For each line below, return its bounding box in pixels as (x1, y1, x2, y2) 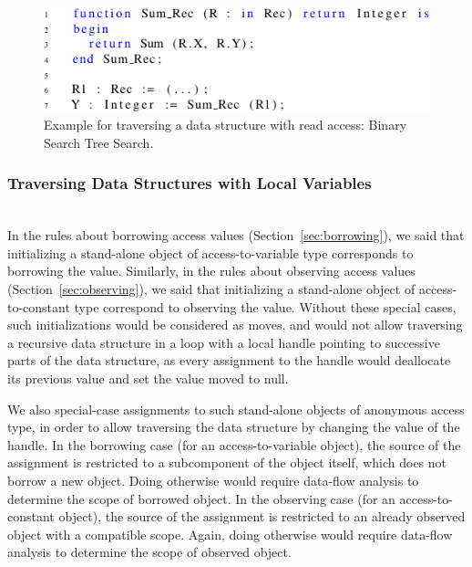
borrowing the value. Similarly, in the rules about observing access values (7, 261, 416, 280)
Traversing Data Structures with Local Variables (7, 172, 372, 194)
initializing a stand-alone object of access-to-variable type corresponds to (7, 243, 414, 262)
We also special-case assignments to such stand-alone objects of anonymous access (7, 399, 465, 418)
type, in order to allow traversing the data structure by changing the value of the (7, 417, 460, 436)
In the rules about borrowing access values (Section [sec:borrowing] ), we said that (7, 226, 465, 245)
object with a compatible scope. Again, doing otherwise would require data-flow (7, 524, 453, 543)
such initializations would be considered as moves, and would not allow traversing (7, 315, 463, 334)
